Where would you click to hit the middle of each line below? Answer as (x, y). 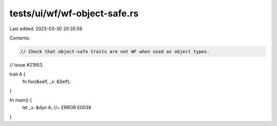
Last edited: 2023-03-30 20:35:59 (46, 29)
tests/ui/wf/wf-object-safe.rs (74, 13)
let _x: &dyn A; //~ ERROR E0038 (57, 107)
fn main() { (21, 100)
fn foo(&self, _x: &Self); (47, 81)
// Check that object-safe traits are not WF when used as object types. (115, 51)
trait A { (17, 74)
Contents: (20, 38)
